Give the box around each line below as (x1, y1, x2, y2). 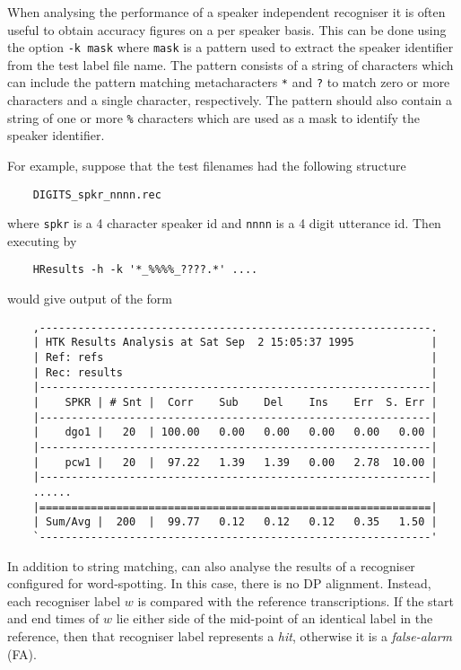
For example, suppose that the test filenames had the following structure (7, 155, 406, 174)
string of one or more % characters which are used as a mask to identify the (7, 108, 421, 127)
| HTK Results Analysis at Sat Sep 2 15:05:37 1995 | (32, 336, 438, 349)
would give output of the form (7, 289, 173, 308)
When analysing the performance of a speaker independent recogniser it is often (7, 3, 446, 21)
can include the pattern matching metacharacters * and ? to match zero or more (7, 73, 450, 92)
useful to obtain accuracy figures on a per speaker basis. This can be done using (7, 20, 447, 39)
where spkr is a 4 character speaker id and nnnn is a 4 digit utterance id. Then (7, 214, 441, 233)
